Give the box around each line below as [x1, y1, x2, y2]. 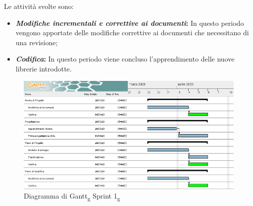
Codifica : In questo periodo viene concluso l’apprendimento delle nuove [15, 54, 235, 64]
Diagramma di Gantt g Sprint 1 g [24, 191, 120, 202]
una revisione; [15, 37, 58, 47]
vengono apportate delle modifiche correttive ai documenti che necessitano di [15, 27, 249, 38]
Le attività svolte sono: [4, 1, 74, 11]
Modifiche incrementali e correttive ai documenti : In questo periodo [15, 17, 244, 28]
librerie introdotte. [15, 63, 72, 73]
